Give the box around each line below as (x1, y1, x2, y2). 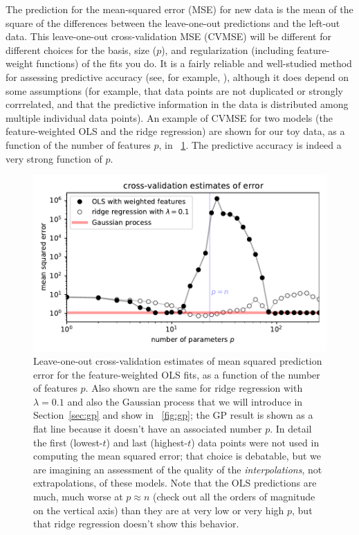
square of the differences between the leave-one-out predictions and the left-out (6, 15, 340, 30)
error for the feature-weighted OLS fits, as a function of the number (33, 367, 320, 381)
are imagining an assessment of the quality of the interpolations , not (33, 462, 322, 476)
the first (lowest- (33, 435, 103, 449)
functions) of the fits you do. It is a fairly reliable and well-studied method (36, 56, 352, 71)
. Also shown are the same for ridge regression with (85, 381, 303, 395)
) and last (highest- (106, 435, 188, 449)
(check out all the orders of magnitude (152, 489, 315, 504)
